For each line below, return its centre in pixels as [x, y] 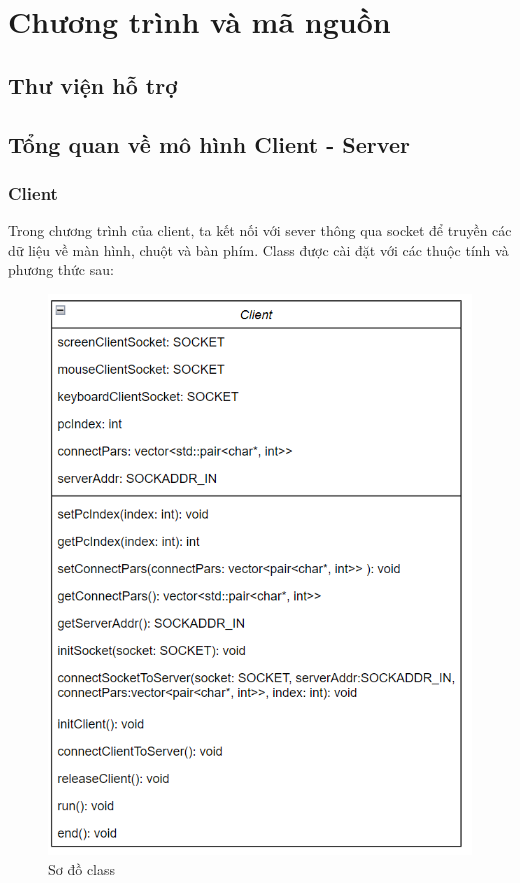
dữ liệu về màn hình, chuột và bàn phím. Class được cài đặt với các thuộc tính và [258, 249]
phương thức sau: [61, 269]
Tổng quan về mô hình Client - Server [209, 143]
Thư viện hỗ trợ [93, 84]
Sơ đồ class [82, 868]
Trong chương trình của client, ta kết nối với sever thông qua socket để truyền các [260, 230]
